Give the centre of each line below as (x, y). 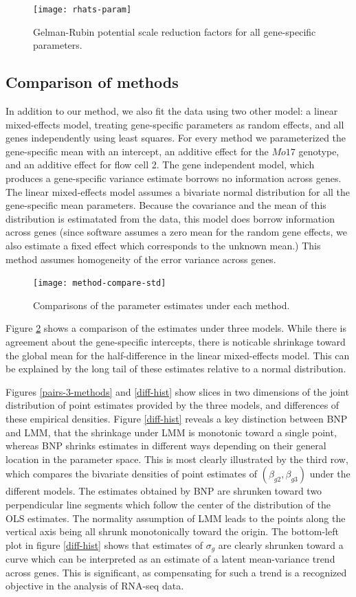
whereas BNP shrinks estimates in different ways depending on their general (166, 446)
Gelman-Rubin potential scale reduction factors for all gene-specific (175, 31)
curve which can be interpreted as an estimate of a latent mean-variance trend (170, 559)
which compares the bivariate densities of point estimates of (131, 474)
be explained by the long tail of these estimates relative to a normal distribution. (176, 369)
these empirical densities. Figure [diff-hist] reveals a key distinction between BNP (177, 418)
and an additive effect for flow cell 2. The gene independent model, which (160, 165)
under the (330, 474)
